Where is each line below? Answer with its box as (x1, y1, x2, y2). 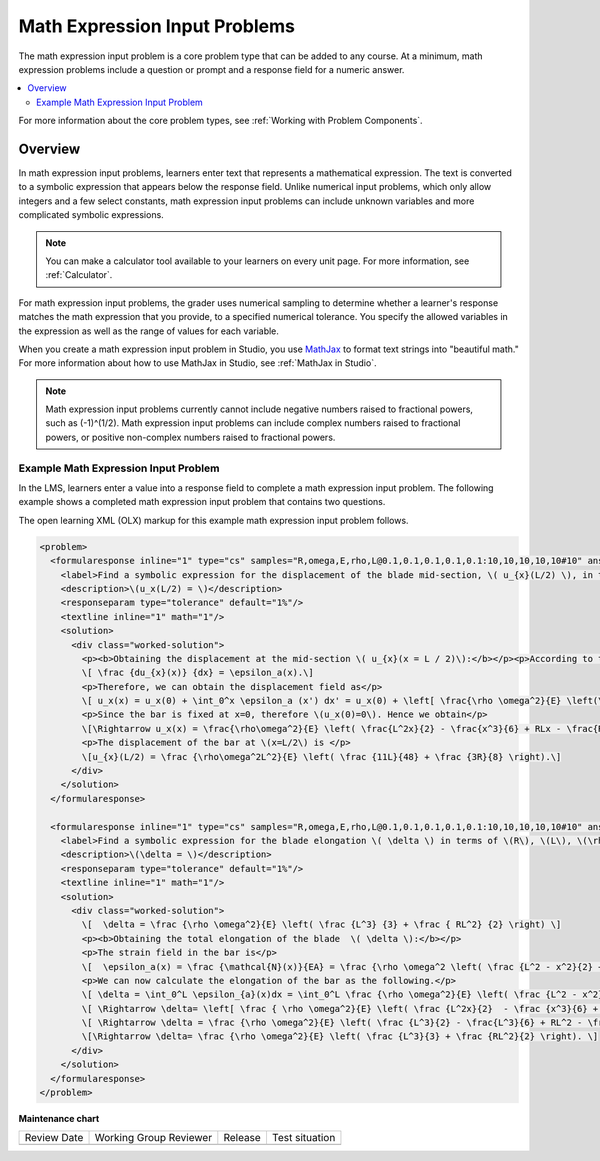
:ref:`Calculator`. (45, 269, 113, 281)
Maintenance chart (18, 1113, 100, 1124)
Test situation (271, 1131, 336, 1145)
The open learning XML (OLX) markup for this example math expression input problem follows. (18, 514, 409, 526)
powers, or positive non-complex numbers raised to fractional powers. (45, 431, 336, 443)
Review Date (24, 1131, 84, 1145)
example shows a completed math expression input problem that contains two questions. (18, 496, 386, 508)
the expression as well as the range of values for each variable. (18, 325, 280, 337)
